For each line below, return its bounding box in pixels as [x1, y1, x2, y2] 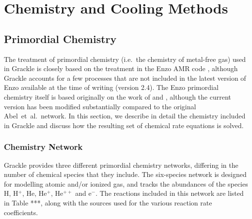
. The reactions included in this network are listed [95, 188, 244, 198]
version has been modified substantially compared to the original [4, 101, 196, 111]
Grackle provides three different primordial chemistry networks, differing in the [4, 160, 238, 170]
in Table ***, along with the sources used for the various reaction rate [4, 197, 212, 207]
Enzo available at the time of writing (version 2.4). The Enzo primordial [4, 82, 219, 92]
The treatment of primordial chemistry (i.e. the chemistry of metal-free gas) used [4, 54, 246, 64]
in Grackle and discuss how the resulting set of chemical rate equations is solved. [4, 120, 244, 130]
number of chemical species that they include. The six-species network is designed [4, 169, 247, 179]
